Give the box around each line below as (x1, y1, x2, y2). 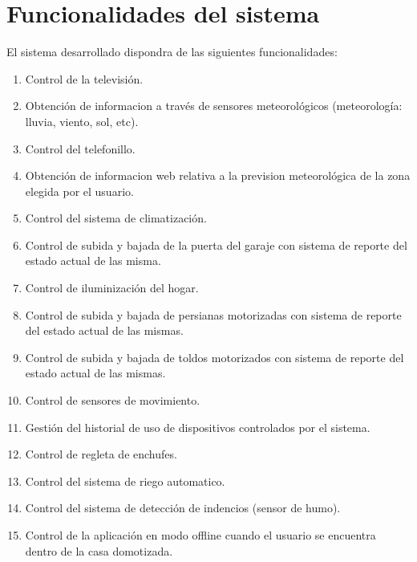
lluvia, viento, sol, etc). (25, 112, 139, 129)
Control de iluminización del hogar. (25, 279, 199, 296)
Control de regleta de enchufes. (25, 446, 177, 462)
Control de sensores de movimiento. (25, 392, 200, 409)
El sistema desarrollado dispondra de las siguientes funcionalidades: (6, 43, 338, 60)
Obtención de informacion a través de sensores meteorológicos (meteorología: (25, 97, 403, 114)
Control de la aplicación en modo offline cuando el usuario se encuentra (25, 527, 376, 543)
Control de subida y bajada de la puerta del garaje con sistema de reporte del (25, 236, 407, 253)
